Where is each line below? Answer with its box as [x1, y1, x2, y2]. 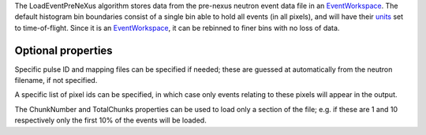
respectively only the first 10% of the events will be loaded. [14, 115, 207, 126]
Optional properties [14, 43, 114, 57]
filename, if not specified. [14, 76, 98, 85]
